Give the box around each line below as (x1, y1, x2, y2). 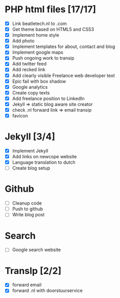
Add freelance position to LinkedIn (12, 95, 85, 102)
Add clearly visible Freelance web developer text (12, 72, 115, 79)
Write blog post (12, 212, 45, 218)
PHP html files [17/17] (5, 4, 97, 15)
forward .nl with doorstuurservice (12, 287, 83, 294)
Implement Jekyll (12, 147, 49, 154)
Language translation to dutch (12, 159, 76, 165)
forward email (12, 282, 42, 288)
